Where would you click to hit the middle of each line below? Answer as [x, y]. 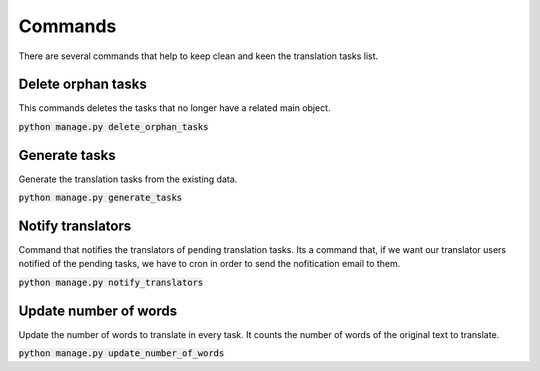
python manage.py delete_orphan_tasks [113, 126]
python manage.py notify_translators [111, 282]
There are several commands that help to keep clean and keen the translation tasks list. [198, 56]
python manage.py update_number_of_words [121, 353]
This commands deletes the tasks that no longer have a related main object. [174, 108]
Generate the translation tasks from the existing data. [128, 179]
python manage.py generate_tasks [100, 198]
